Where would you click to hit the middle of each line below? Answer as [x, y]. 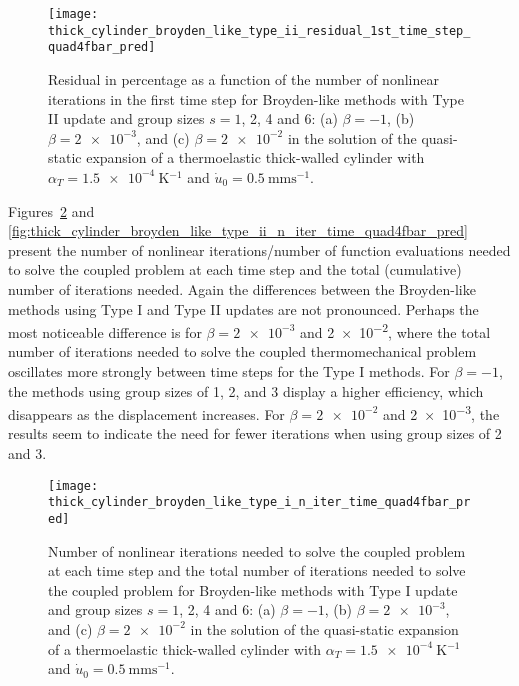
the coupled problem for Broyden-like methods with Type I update [253, 589]
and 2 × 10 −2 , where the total [395, 330]
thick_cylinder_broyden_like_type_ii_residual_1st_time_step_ [259, 30]
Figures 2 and [51, 210]
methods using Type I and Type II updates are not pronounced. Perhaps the [243, 308]
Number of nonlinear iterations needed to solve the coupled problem [257, 550]
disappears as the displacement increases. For [146, 413]
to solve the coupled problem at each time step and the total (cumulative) [235, 269]
